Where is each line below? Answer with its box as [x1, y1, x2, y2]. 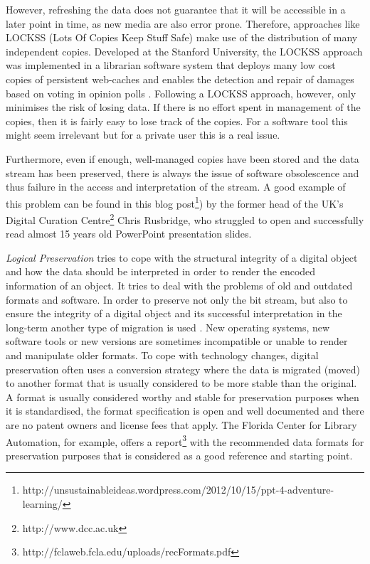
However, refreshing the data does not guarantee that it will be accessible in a [6, 2, 346, 16]
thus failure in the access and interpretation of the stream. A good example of [6, 179, 346, 194]
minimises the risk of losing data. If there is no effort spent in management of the [6, 100, 361, 115]
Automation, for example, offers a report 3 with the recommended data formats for [6, 432, 364, 449]
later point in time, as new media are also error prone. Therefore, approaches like [6, 16, 360, 31]
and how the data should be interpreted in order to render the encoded [6, 264, 316, 279]
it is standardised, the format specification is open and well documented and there [6, 403, 364, 418]
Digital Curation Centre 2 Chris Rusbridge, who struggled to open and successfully [6, 210, 364, 227]
